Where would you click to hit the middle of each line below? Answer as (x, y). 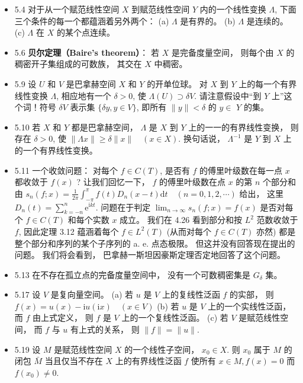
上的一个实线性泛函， (249, 306)
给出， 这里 (262, 193)
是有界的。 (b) (208, 20)
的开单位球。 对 (177, 83)
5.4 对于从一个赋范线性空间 (67, 9)
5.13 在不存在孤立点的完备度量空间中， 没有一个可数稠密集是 (133, 274)
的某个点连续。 (86, 32)
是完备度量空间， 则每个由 (223, 52)
